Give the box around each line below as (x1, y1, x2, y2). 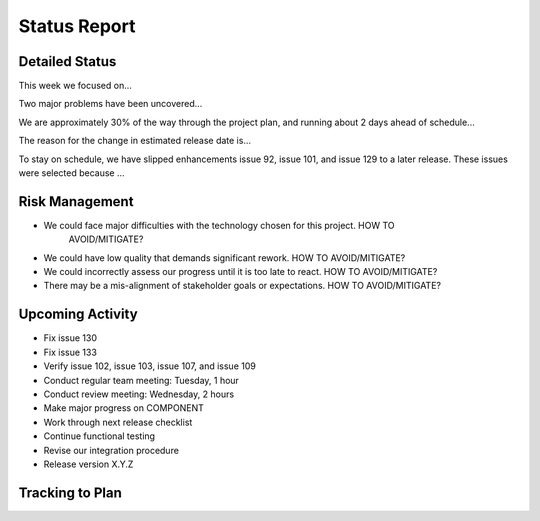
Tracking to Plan (18, 484, 122, 501)
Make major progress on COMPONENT (43, 402, 204, 414)
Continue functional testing (43, 430, 155, 442)
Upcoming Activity (18, 306, 139, 323)
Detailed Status (18, 53, 117, 70)
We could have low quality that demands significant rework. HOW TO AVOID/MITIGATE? (43, 251, 406, 264)
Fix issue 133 (43, 346, 97, 358)
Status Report (18, 15, 136, 37)
